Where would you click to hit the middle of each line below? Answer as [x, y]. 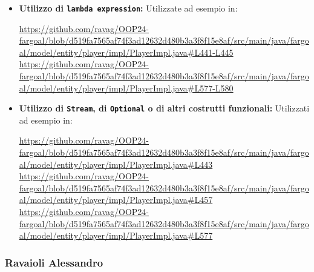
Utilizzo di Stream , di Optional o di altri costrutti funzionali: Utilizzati [164, 108]
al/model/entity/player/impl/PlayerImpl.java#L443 [116, 164]
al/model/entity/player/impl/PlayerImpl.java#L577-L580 [126, 88]
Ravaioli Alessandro [54, 262]
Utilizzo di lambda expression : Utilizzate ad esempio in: [128, 8]
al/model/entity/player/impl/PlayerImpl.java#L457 [116, 200]
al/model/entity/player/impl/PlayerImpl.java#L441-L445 [126, 52]
